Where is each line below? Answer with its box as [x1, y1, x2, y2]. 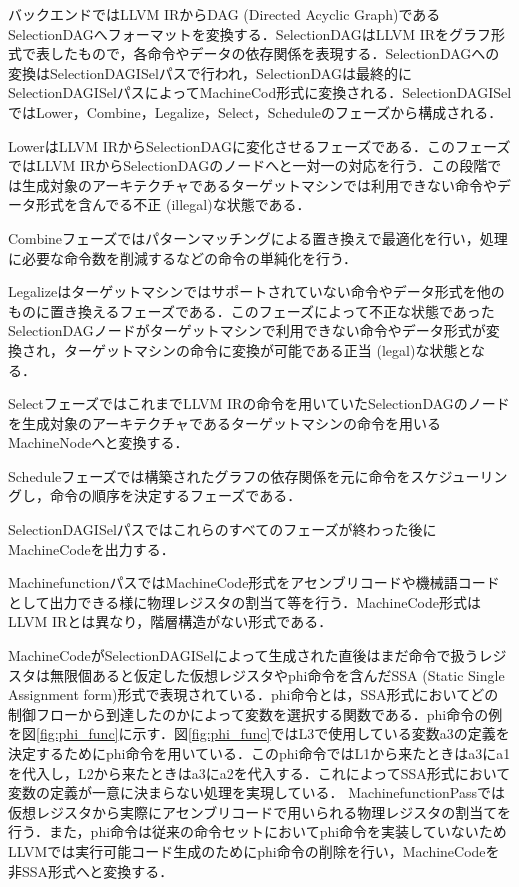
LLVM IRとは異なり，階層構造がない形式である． [8, 611, 333, 632]
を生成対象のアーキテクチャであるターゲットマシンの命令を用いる [8, 412, 441, 433]
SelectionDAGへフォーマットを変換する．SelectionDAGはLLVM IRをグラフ [8, 23, 491, 44]
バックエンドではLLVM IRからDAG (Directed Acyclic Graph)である [8, 4, 441, 24]
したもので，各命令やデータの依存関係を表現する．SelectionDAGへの [49, 43, 500, 64]
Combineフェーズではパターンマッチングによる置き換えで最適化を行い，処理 [8, 227, 508, 248]
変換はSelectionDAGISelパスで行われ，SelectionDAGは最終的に [8, 62, 412, 83]
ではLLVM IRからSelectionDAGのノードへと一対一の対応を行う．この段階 [8, 155, 488, 176]
